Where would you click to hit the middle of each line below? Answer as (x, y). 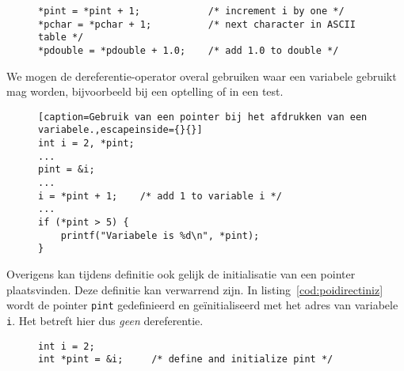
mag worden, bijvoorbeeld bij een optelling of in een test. (145, 91)
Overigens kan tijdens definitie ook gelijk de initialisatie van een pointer (181, 274)
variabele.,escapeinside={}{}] (120, 130)
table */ (61, 38)
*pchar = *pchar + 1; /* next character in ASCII (197, 24)
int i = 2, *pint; (86, 144)
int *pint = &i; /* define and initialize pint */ (186, 360)
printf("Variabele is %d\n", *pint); (160, 235)
